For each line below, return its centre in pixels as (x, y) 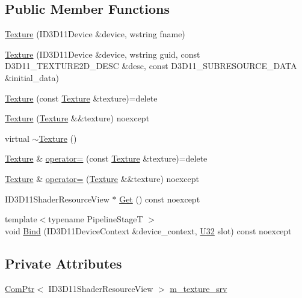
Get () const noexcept (160, 199)
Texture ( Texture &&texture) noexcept (77, 118)
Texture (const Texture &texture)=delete (81, 98)
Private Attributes (63, 263)
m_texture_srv (199, 288)
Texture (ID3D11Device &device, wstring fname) (95, 34)
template (21, 219)
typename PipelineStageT (96, 219)
